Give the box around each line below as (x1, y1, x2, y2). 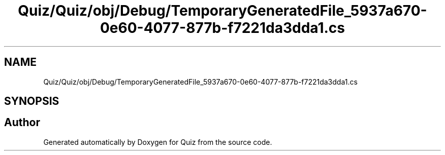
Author (4, 116, 40, 129)
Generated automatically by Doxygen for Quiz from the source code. (43, 137, 272, 146)
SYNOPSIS (4, 95, 59, 108)
